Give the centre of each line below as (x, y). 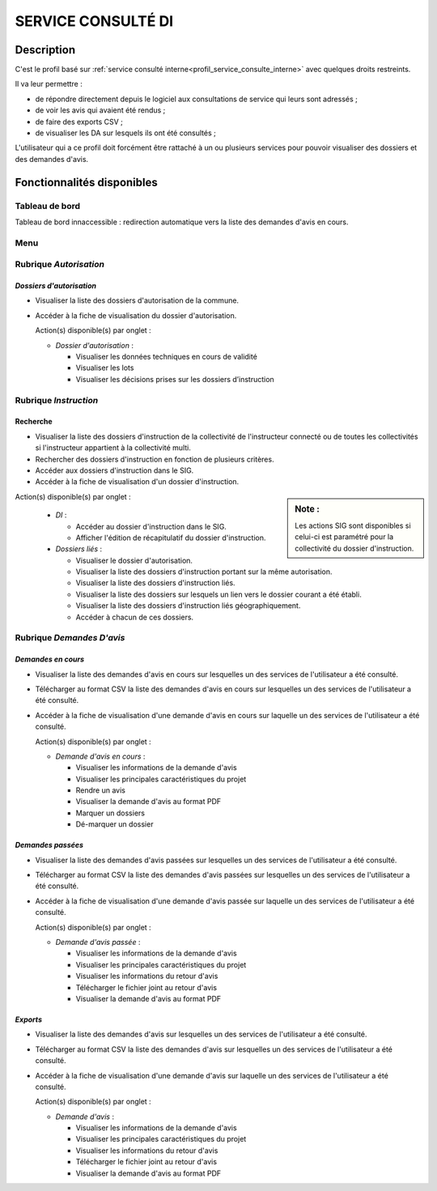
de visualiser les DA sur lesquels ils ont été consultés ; (125, 133)
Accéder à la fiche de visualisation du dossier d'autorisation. (136, 315)
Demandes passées (49, 845)
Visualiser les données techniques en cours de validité (167, 357)
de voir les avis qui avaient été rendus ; (100, 110)
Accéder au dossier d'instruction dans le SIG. (151, 526)
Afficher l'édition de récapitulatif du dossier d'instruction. (171, 538)
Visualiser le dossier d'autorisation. (134, 560)
